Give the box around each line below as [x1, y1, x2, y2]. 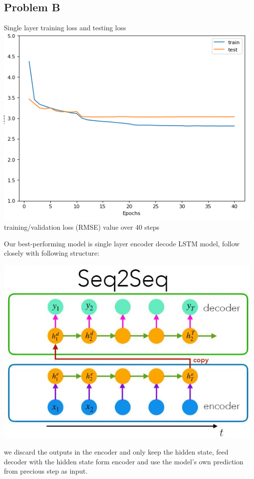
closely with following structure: [4, 248, 100, 258]
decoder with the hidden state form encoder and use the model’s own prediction [4, 456, 243, 466]
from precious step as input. [4, 466, 88, 476]
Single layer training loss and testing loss [4, 22, 126, 33]
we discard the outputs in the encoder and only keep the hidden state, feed [4, 447, 229, 457]
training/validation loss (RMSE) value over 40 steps [4, 222, 160, 232]
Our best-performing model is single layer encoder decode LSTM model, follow [4, 238, 240, 248]
